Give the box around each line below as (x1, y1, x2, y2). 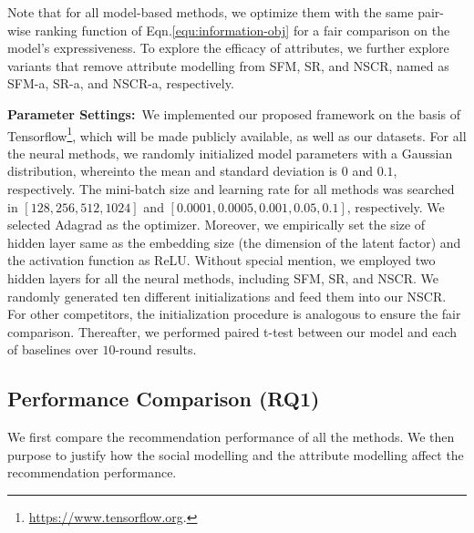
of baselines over (7, 340, 98, 359)
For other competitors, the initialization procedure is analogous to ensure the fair (7, 304, 461, 323)
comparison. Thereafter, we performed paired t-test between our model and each (7, 322, 458, 341)
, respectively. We (346, 197, 445, 216)
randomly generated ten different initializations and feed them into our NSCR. (7, 286, 447, 305)
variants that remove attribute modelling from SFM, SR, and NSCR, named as (7, 56, 449, 75)
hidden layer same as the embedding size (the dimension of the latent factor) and (7, 232, 461, 251)
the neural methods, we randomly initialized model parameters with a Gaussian (7, 143, 453, 162)
